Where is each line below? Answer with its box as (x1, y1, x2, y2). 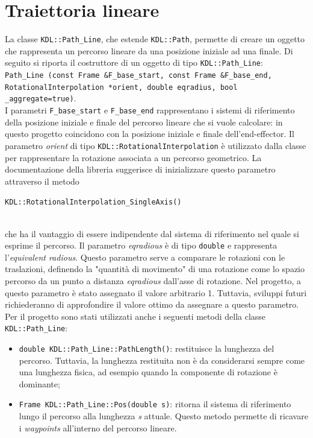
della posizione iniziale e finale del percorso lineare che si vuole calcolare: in (5, 115, 283, 128)
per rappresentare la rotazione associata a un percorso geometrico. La (5, 151, 262, 163)
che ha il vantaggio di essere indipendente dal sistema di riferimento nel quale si (5, 227, 299, 240)
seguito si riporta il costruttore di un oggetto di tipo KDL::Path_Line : (5, 56, 263, 69)
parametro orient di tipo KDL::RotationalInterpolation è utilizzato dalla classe (5, 139, 306, 151)
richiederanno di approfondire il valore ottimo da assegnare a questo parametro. (5, 298, 299, 311)
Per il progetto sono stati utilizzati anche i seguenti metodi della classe (5, 309, 266, 322)
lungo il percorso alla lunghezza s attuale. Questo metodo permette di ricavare (19, 410, 308, 422)
